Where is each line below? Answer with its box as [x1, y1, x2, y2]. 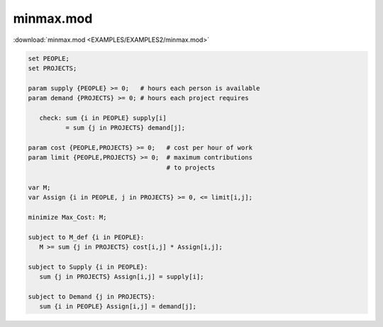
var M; [28, 183, 51, 192]
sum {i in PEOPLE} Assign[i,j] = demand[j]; [39, 302, 196, 311]
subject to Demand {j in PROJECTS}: [28, 292, 156, 301]
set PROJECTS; [28, 64, 77, 72]
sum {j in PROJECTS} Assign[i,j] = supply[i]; [39, 273, 204, 281]
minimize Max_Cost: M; [28, 213, 107, 221]
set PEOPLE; [28, 54, 70, 62]
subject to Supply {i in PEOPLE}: [28, 262, 148, 271]
